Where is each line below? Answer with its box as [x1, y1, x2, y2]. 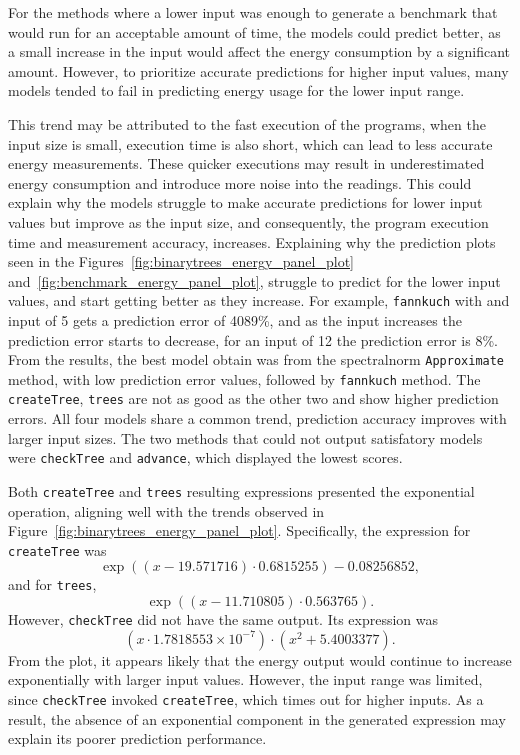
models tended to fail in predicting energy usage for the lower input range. [8, 80, 465, 101]
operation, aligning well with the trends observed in [8, 500, 325, 521]
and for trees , [8, 574, 97, 595]
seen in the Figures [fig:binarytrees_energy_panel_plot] [8, 251, 354, 272]
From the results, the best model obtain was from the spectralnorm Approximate [8, 349, 505, 370]
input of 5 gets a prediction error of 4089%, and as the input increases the [8, 309, 462, 330]
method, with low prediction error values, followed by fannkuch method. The [8, 368, 481, 389]
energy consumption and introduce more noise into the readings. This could [8, 172, 472, 193]
